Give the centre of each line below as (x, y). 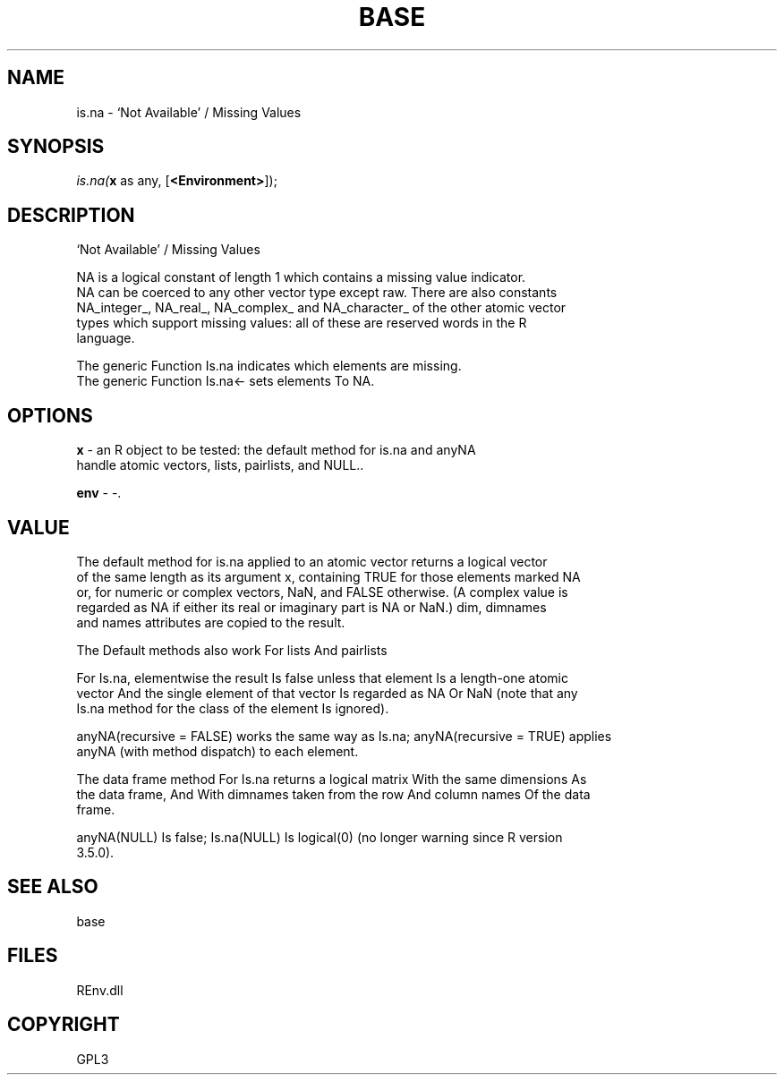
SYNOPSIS (56, 147)
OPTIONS (50, 415)
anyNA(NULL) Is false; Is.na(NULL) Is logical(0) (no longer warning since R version (320, 837)
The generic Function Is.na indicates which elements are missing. (269, 366)
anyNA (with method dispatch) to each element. (217, 751)
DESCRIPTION (71, 215)
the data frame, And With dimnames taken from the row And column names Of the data (333, 794)
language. (106, 338)
